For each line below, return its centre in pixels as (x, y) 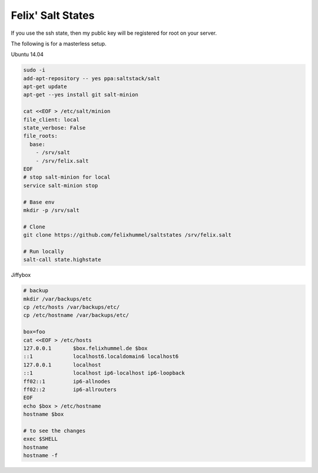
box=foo (34, 332)
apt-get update (45, 87)
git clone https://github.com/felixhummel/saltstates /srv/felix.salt (127, 235)
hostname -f (41, 456)
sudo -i (34, 70)
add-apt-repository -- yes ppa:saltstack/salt (92, 78)
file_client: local (51, 120)
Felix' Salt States (53, 15)
